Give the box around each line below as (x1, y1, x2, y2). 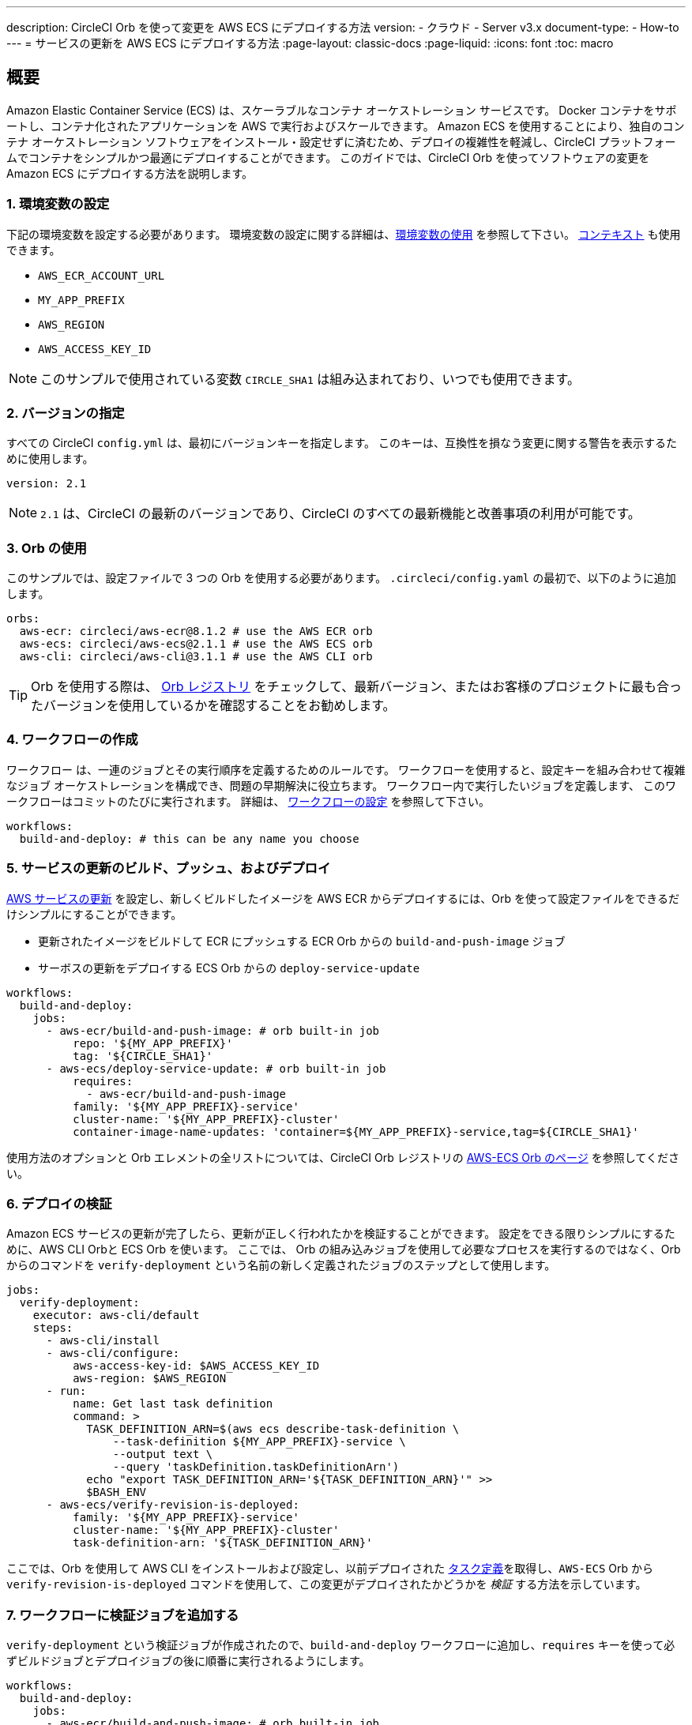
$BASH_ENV (86, 1486, 147, 1499)
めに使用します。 (6, 452, 94, 466)
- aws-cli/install (46, 1334, 160, 1347)
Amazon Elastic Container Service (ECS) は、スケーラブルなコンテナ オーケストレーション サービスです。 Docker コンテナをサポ (6, 103, 677, 117)
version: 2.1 (6, 477, 87, 490)
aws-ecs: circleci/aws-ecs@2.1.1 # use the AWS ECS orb (19, 637, 373, 651)
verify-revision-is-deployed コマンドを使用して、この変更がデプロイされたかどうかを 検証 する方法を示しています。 (6, 1577, 647, 1592)
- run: (46, 1385, 87, 1398)
